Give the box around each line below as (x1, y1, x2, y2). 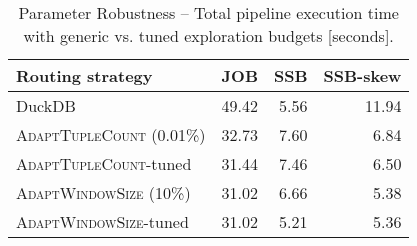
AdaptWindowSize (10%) (16, 181, 191, 204)
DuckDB (16, 94, 76, 117)
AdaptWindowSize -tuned (16, 210, 189, 233)
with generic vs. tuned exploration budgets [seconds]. (23, 24, 394, 47)
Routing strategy (16, 64, 153, 87)
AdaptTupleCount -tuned (16, 152, 192, 175)
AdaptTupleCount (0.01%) (16, 123, 206, 146)
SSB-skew (323, 64, 402, 87)
